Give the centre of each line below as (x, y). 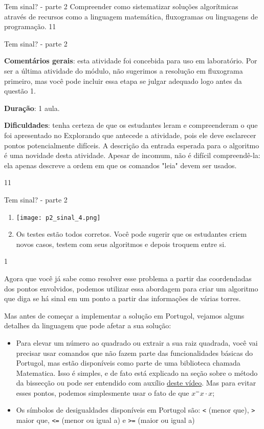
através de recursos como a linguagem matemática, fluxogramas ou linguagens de (131, 16)
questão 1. (20, 91)
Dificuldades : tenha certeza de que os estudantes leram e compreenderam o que (131, 125)
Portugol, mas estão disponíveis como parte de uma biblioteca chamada (128, 363)
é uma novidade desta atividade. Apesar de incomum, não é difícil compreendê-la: (132, 155)
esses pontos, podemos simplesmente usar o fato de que (103, 392)
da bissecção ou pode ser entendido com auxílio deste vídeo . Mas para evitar (136, 383)
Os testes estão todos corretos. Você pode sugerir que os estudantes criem (131, 234)
